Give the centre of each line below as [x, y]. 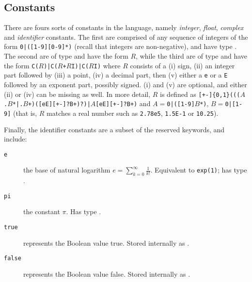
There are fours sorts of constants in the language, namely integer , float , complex [124, 27]
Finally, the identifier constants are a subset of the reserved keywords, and [114, 129]
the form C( [21, 65]
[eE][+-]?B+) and [123, 103]
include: [16, 139]
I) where [107, 65]
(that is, [25, 113]
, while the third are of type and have [192, 56]
